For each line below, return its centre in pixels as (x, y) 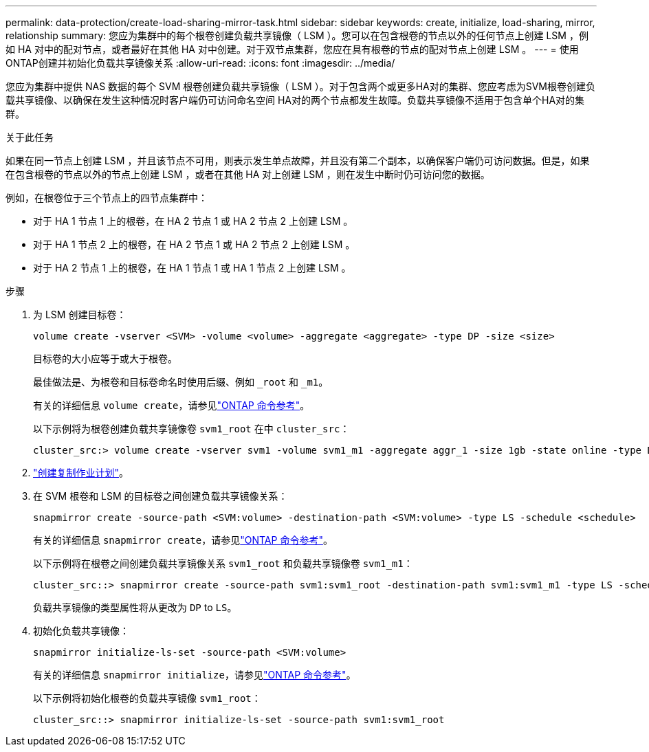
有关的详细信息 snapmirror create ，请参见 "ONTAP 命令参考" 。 (183, 540)
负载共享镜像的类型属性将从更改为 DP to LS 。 (135, 607)
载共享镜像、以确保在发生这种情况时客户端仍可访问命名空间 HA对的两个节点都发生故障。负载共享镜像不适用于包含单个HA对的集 (295, 100)
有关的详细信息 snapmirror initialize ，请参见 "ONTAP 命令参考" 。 (195, 675)
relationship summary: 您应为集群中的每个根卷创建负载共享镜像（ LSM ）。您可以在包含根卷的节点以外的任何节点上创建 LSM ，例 (297, 35)
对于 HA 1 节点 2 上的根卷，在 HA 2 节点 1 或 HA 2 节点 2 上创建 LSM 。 (194, 244)
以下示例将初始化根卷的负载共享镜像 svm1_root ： (147, 698)
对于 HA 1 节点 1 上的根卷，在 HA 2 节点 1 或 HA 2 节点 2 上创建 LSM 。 (193, 221)
